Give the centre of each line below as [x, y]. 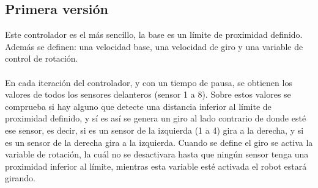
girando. [20, 178]
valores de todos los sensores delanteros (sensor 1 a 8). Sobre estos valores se [148, 94]
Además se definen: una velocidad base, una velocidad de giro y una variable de [154, 46]
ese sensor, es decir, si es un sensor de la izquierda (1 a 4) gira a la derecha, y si [154, 130]
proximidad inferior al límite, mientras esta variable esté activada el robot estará [156, 166]
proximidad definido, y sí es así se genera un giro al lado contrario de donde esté [156, 118]
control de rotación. [42, 58]
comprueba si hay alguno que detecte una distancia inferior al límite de [138, 106]
